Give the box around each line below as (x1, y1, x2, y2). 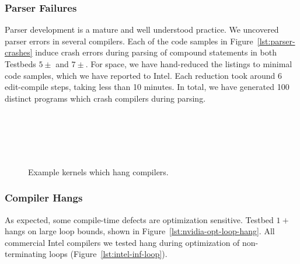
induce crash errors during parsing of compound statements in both (35, 46, 277, 58)
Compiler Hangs (5, 190, 83, 205)
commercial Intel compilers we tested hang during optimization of (5, 236, 240, 248)
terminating (5, 248, 47, 260)
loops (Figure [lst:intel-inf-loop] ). (49, 248, 168, 260)
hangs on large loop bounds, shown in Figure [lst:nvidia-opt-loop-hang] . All (5, 225, 275, 237)
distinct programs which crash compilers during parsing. (5, 92, 206, 104)
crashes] (5, 46, 33, 58)
